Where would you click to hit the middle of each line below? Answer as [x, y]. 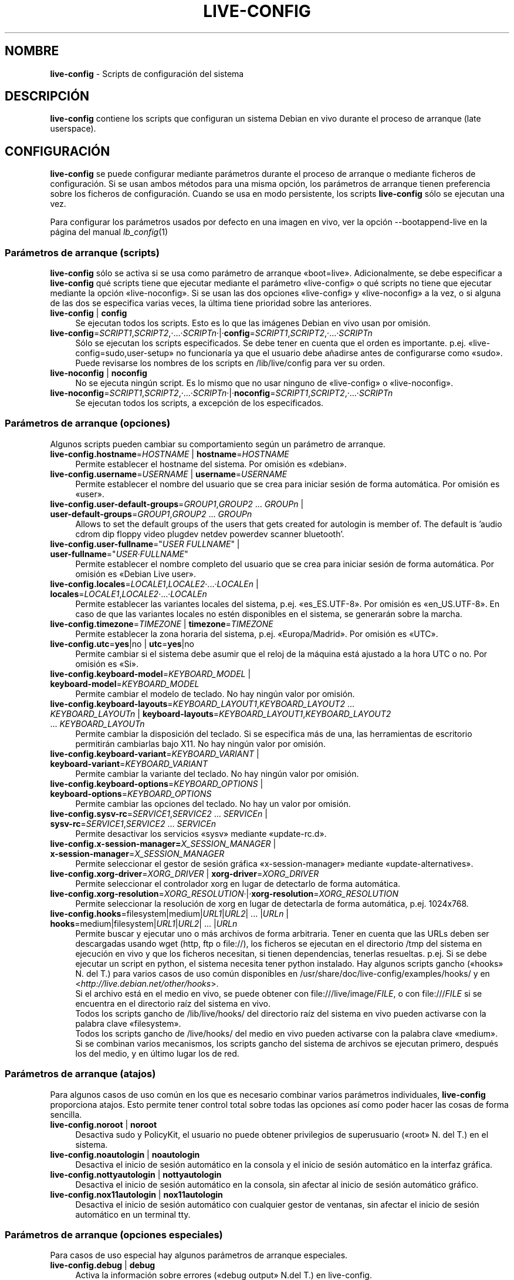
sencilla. [66, 1114]
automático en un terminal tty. [133, 1214]
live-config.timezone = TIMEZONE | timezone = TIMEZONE [162, 624]
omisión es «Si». [107, 664]
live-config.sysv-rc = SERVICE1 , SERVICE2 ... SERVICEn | [159, 813]
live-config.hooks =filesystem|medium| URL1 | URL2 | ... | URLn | [170, 913]
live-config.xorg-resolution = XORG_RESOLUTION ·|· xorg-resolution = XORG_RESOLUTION [224, 893]
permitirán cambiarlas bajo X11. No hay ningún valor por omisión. [200, 743]
